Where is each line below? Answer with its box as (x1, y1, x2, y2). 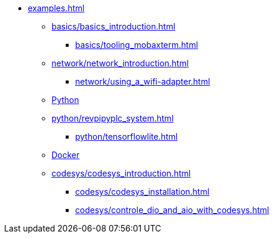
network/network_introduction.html (51, 58, 189, 68)
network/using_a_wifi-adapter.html (75, 76, 210, 86)
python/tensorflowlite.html (75, 131, 178, 141)
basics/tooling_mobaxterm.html (75, 40, 198, 50)
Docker (51, 150, 80, 160)
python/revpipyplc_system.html (51, 113, 174, 123)
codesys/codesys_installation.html (75, 186, 209, 197)
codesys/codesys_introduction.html (51, 168, 191, 178)
